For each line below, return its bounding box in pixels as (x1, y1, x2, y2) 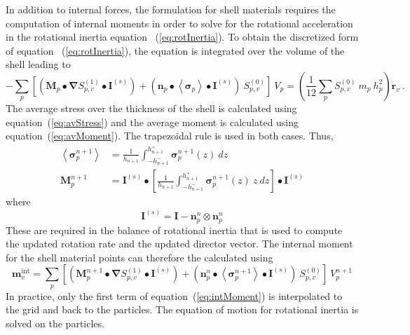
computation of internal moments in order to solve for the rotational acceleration (6, 15, 353, 30)
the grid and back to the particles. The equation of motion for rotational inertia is (6, 302, 359, 317)
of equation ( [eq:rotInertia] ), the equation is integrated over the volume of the (6, 43, 345, 57)
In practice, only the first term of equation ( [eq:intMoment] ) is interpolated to (6, 288, 343, 303)
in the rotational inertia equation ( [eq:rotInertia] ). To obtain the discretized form (6, 29, 359, 44)
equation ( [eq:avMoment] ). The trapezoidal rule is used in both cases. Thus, (6, 128, 334, 143)
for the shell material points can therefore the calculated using (6, 249, 273, 264)
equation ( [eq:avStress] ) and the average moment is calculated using (6, 114, 299, 129)
